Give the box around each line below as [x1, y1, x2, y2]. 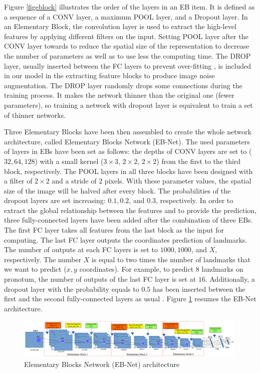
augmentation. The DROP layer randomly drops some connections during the [4, 80, 242, 90]
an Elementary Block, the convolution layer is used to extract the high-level [4, 21, 236, 32]
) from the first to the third [156, 155, 241, 166]
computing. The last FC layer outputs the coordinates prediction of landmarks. [4, 234, 247, 245]
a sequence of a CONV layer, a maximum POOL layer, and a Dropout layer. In [4, 11, 248, 22]
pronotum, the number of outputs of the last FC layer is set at [4, 274, 196, 284]
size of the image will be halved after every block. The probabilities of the [4, 185, 231, 196]
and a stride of [52, 175, 97, 186]
